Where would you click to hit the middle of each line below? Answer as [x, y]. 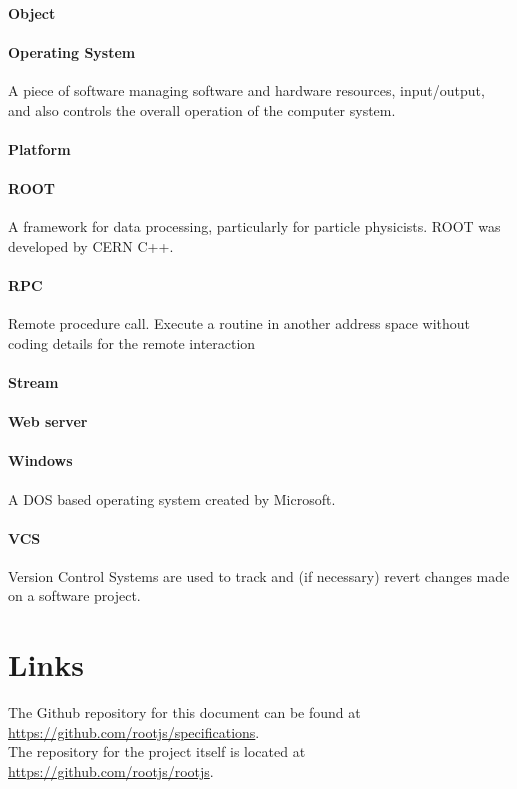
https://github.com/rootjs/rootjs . [111, 770]
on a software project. [74, 595]
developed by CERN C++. [91, 245]
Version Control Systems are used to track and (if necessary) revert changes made [259, 575]
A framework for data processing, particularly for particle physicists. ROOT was [254, 226]
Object [32, 12]
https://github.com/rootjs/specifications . [134, 731]
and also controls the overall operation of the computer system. [202, 109]
